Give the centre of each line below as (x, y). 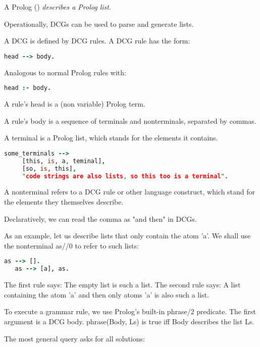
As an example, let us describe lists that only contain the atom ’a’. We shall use (127, 236)
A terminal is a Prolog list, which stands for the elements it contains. (111, 138)
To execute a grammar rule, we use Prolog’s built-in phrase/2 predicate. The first (130, 311)
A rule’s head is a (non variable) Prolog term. (75, 104)
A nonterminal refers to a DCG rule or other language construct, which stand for (130, 192)
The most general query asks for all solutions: (74, 338)
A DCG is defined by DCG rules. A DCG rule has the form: (97, 41)
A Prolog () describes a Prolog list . (58, 7)
